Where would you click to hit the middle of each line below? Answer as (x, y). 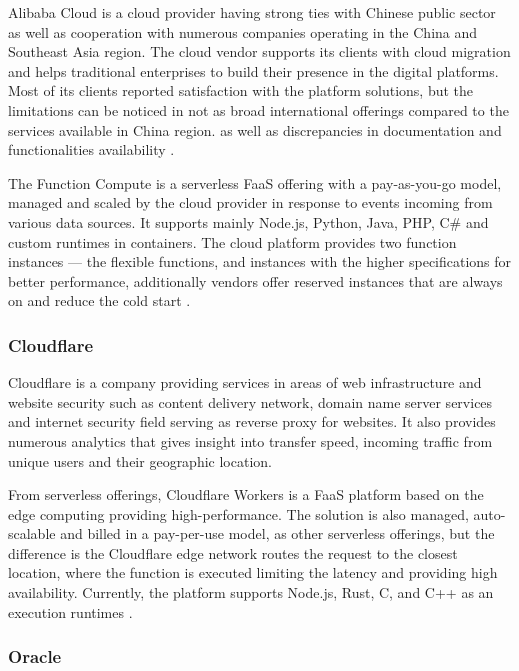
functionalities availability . (91, 149)
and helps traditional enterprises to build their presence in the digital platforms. (253, 70)
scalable (32, 533)
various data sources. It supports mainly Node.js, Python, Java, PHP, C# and (248, 221)
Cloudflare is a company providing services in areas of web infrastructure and (245, 382)
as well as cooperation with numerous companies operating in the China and (243, 31)
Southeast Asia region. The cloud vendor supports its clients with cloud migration (259, 51)
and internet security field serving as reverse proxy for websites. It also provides (252, 421)
